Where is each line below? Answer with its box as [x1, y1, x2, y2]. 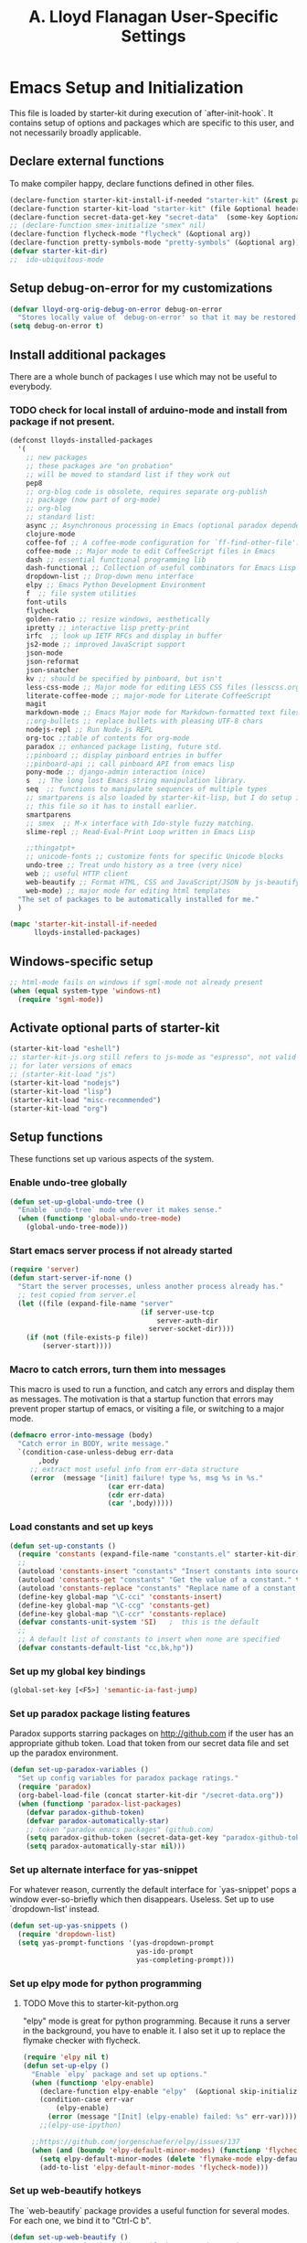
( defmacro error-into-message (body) [9, 1431, 153, 1440]
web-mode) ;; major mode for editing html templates [26, 885, 231, 896]
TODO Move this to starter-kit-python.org [22, 1998, 179, 2009]
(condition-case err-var [39, 2095, 134, 2105]
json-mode [26, 649, 64, 658]
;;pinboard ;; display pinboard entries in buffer [26, 750, 223, 760]
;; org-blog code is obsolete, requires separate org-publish [26, 487, 268, 496]
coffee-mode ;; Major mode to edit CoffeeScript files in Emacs [26, 546, 276, 555]
